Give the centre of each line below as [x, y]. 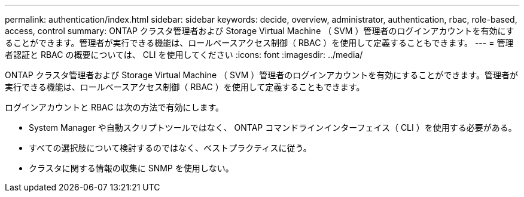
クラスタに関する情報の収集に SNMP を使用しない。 [131, 168]
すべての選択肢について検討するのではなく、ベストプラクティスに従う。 [170, 148]
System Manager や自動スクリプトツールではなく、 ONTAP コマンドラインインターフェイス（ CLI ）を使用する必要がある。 [273, 127]
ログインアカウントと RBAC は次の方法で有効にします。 [115, 107]
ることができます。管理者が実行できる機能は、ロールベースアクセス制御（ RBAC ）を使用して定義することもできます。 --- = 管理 [259, 43]
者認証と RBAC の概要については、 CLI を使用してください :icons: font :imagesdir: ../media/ [184, 55]
